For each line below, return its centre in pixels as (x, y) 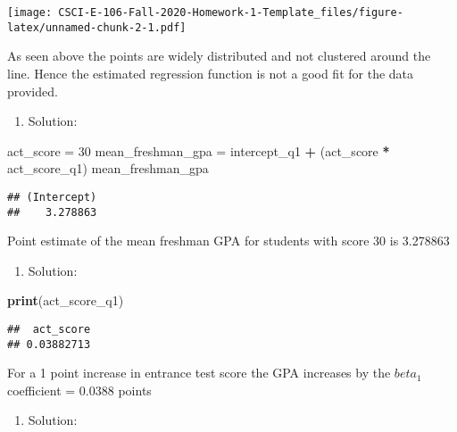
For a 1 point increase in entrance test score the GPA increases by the (199, 373)
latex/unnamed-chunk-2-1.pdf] (97, 27)
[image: (30, 12)
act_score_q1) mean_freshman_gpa (108, 168)
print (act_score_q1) (66, 300)
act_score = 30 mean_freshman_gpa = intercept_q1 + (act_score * (199, 150)
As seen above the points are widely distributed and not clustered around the (219, 56)
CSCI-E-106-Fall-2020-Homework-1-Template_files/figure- (231, 12)
